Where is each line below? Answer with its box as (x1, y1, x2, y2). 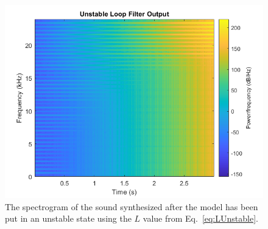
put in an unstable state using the (5, 212, 132, 225)
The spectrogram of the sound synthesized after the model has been (5, 200, 258, 213)
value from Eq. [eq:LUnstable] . (143, 212, 258, 225)
